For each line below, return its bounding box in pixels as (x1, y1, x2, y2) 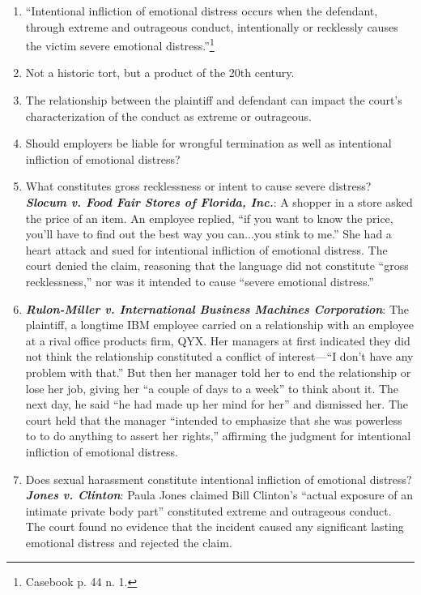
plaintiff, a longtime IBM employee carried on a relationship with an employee (25, 316, 414, 333)
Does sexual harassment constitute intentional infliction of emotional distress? (25, 470, 412, 487)
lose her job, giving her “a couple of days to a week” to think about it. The (25, 379, 399, 396)
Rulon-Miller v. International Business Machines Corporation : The (25, 300, 409, 317)
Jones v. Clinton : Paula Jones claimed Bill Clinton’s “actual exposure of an (25, 486, 413, 503)
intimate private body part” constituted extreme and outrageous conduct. (25, 502, 392, 519)
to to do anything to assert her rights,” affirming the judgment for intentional (25, 427, 411, 444)
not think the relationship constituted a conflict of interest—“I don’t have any (25, 348, 414, 365)
